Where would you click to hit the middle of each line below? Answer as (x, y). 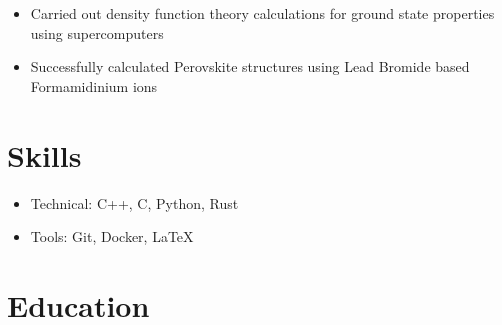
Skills (44, 154)
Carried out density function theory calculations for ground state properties (262, 13)
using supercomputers (97, 32)
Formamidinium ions (94, 85)
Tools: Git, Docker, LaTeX (112, 236)
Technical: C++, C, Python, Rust (134, 202)
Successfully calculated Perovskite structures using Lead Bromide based (250, 66)
